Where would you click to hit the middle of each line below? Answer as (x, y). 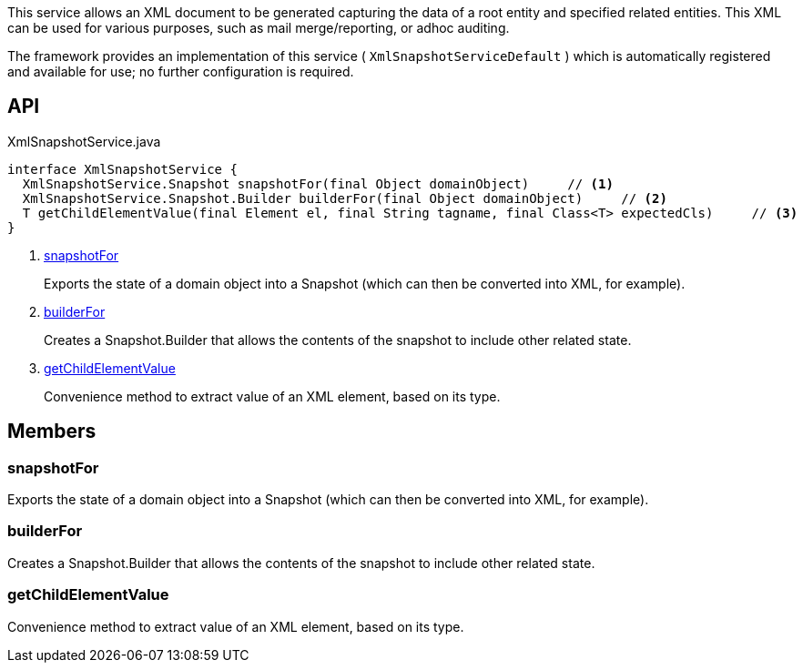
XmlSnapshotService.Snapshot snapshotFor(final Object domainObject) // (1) (318, 183)
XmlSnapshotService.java (84, 141)
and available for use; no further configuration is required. (181, 71)
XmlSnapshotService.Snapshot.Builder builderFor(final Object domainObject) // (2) (345, 198)
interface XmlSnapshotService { (122, 169)
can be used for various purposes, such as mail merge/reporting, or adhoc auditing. (259, 28)
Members (52, 431)
